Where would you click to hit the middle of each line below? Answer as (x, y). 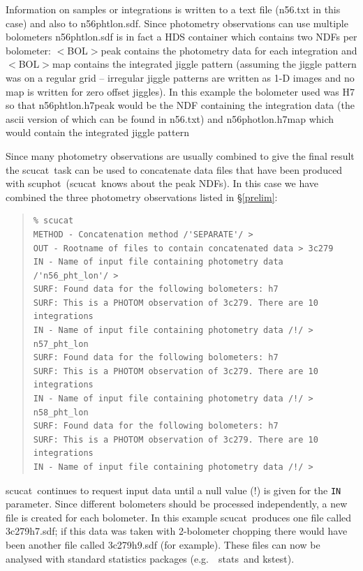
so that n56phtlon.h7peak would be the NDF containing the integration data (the (180, 105)
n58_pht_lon (61, 412)
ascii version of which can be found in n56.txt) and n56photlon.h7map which (170, 118)
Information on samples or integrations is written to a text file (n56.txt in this (173, 9)
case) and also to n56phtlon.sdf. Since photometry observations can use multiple (177, 23)
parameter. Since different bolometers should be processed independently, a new (177, 504)
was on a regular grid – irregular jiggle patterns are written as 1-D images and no (180, 77)
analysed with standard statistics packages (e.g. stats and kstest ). (150, 558)
